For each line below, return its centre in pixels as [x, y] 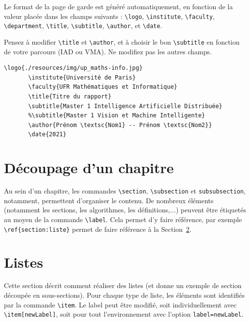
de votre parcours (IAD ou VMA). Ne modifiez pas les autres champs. [108, 51]
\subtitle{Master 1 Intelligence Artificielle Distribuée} [125, 106]
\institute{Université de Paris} [82, 77]
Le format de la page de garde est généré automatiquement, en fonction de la [118, 6]
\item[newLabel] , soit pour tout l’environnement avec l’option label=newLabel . [124, 314]
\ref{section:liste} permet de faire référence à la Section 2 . [98, 229]
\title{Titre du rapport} [70, 96]
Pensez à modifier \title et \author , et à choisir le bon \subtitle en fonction [122, 41]
